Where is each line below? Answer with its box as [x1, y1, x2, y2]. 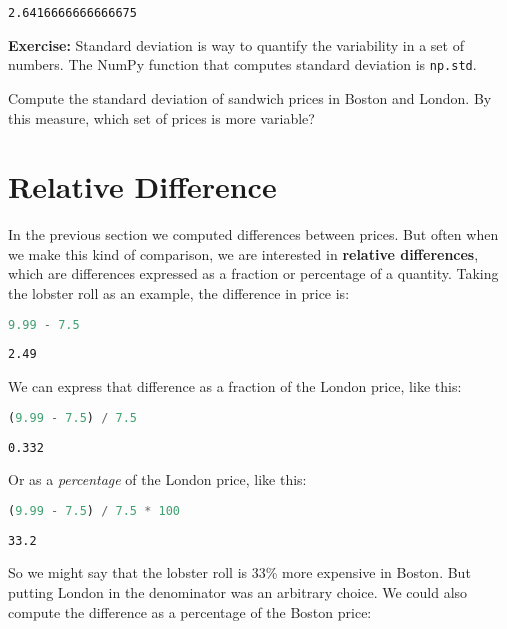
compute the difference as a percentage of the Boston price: [8, 601, 372, 622]
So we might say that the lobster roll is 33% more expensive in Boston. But [8, 562, 471, 583]
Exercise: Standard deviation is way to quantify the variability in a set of [8, 34, 464, 55]
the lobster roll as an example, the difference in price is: [8, 283, 350, 303]
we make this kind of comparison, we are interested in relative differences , [8, 243, 479, 264]
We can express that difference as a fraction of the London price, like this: [8, 376, 462, 397]
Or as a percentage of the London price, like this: [8, 469, 307, 490]
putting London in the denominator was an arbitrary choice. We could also [8, 581, 468, 602]
